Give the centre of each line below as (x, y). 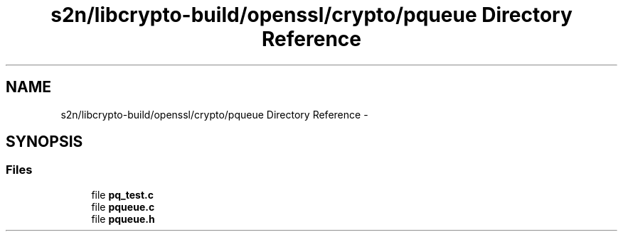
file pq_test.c (122, 194)
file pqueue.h (123, 219)
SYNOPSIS (44, 142)
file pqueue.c (123, 206)
